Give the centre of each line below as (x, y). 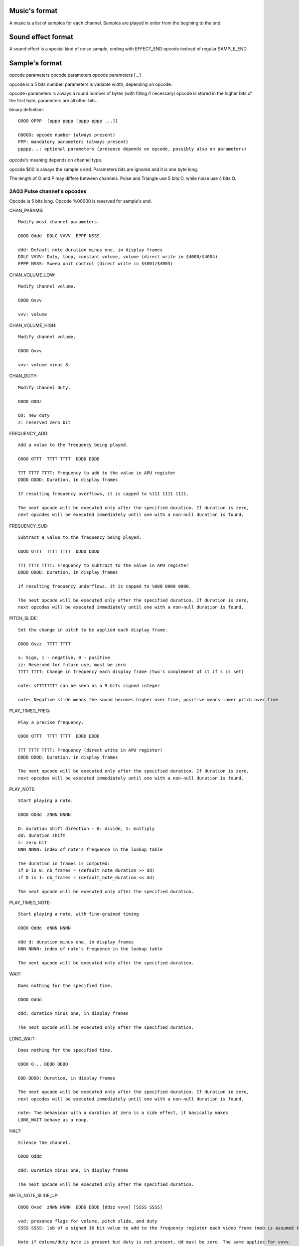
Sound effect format (41, 37)
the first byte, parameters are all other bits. (53, 100)
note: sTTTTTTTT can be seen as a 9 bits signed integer (89, 686)
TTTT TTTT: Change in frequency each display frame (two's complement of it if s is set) (131, 672)
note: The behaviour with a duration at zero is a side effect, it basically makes (123, 1113)
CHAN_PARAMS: (26, 210)
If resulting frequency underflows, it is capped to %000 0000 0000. (105, 586)
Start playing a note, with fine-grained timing (78, 914)
